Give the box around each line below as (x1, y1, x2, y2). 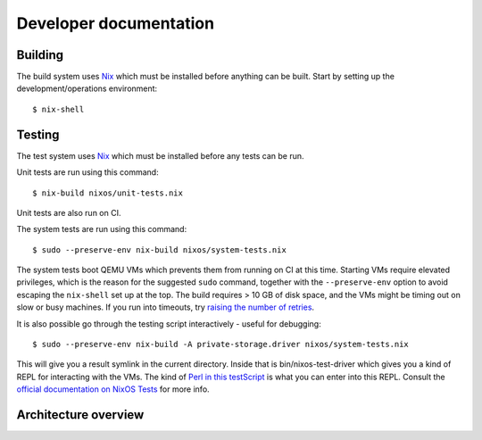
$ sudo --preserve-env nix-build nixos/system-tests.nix (32, 245, 287, 254)
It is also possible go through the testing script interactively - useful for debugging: (16, 318, 321, 329)
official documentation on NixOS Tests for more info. (16, 384, 210, 394)
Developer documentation (16, 13, 214, 33)
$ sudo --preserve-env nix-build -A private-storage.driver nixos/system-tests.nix (32, 339, 410, 350)
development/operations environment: (16, 83, 158, 94)
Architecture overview (16, 407, 145, 423)
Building (16, 47, 64, 62)
